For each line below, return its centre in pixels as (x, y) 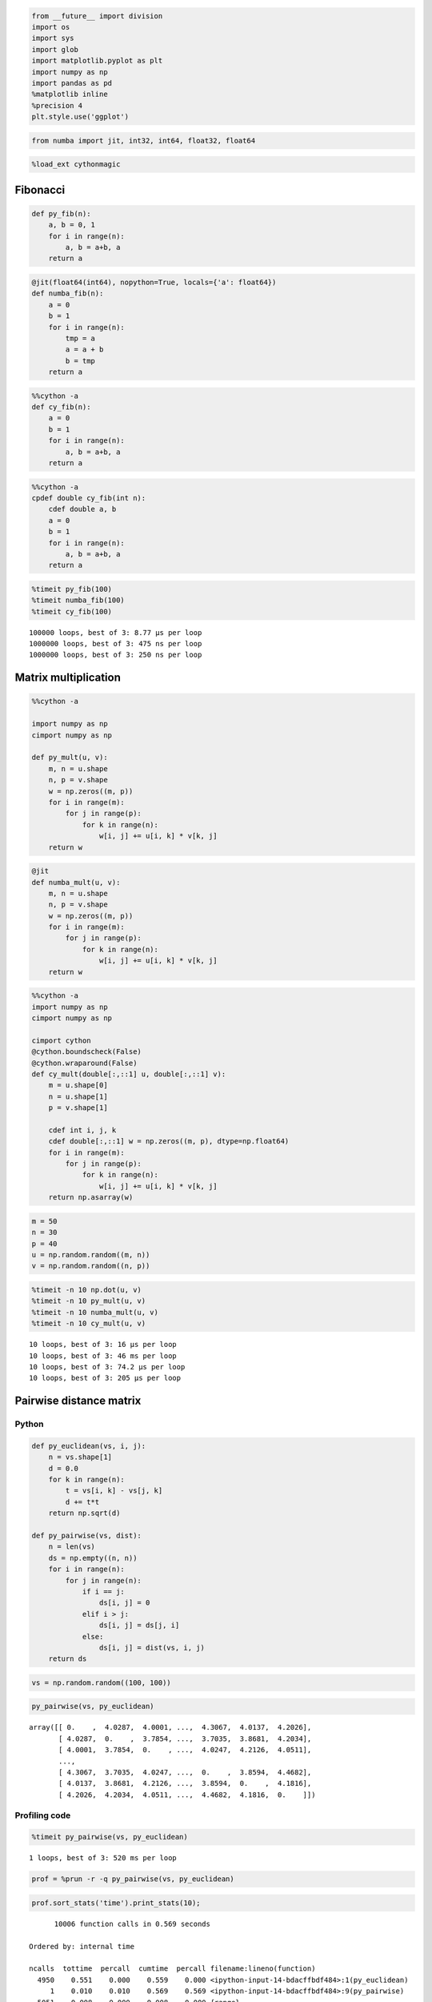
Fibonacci (40, 189)
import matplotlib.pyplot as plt (97, 61)
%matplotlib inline (70, 94)
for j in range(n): (103, 1580)
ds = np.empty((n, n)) (93, 1558)
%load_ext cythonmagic (76, 165)
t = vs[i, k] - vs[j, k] (114, 1491)
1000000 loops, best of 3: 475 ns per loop (116, 644)
